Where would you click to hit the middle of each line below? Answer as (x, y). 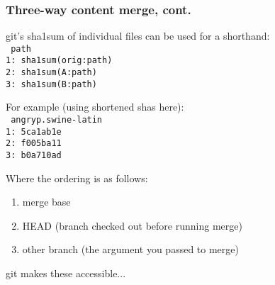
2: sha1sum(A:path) (51, 73)
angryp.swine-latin (57, 120)
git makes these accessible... (66, 273)
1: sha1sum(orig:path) (59, 61)
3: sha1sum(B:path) (51, 84)
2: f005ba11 (34, 144)
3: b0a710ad (34, 155)
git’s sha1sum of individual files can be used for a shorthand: (138, 36)
